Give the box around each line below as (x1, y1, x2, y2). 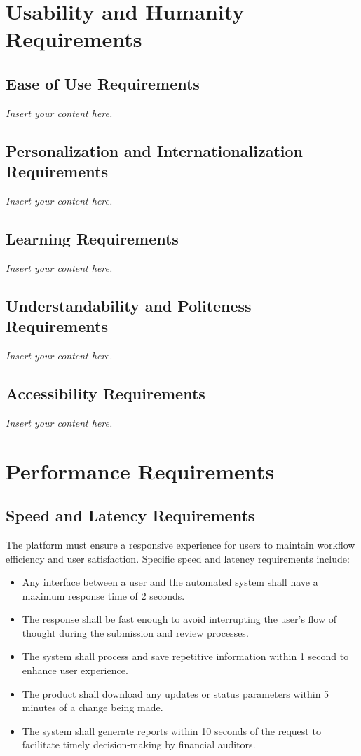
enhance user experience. (22, 663, 128, 678)
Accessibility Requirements (6, 382, 205, 404)
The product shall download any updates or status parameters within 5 (22, 686, 329, 701)
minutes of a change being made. (22, 700, 163, 715)
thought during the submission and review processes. (22, 625, 249, 640)
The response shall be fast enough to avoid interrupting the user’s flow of (22, 612, 337, 626)
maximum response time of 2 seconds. (22, 588, 185, 603)
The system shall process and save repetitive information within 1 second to (22, 649, 349, 664)
